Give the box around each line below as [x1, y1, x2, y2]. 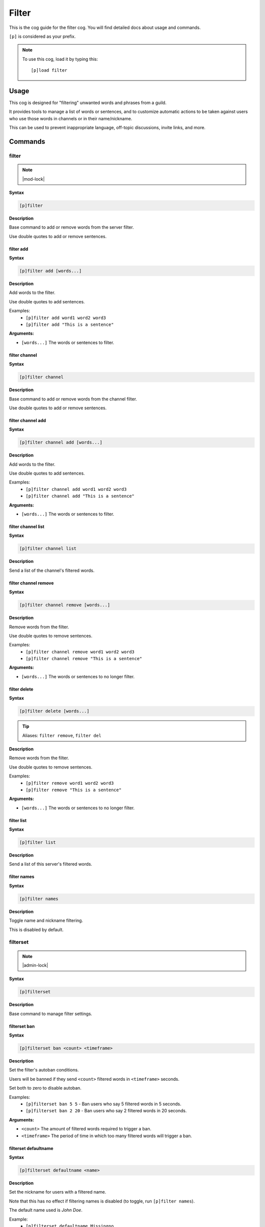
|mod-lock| [22, 176, 45, 182]
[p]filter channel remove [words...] [19, 602, 110, 608]
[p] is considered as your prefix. [9, 33, 76, 39]
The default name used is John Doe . [9, 1207, 83, 1213]
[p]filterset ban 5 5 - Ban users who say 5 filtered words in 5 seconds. [26, 1101, 182, 1107]
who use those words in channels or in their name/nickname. [9, 115, 132, 121]
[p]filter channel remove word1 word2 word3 [26, 649, 135, 655]
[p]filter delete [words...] [19, 708, 90, 714]
